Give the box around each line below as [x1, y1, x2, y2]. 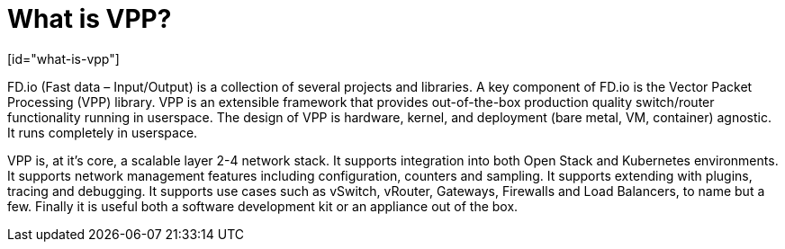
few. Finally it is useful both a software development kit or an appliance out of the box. [7, 198, 519, 214]
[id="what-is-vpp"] [7, 50, 120, 67]
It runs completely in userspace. [7, 124, 198, 140]
